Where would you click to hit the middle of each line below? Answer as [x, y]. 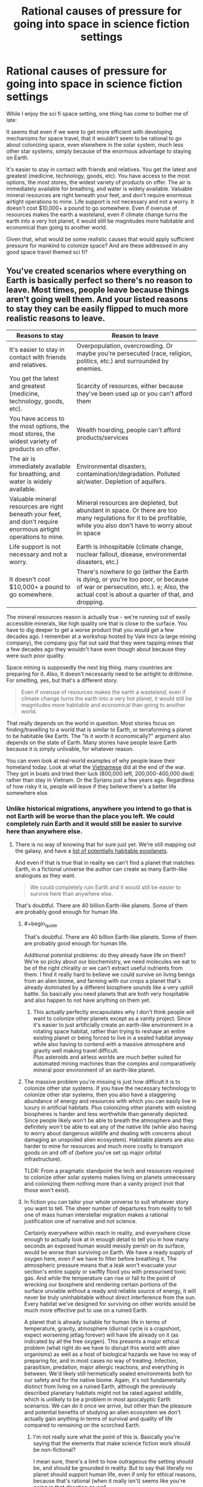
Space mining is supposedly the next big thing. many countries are [89, 667]
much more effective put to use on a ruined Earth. [86, 1310]
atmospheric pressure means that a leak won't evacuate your [100, 1265]
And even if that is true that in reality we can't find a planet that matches [105, 863]
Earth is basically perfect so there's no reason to [99, 280]
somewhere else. [28, 793]
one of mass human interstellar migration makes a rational [96, 1215]
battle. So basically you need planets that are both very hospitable [106, 993]
